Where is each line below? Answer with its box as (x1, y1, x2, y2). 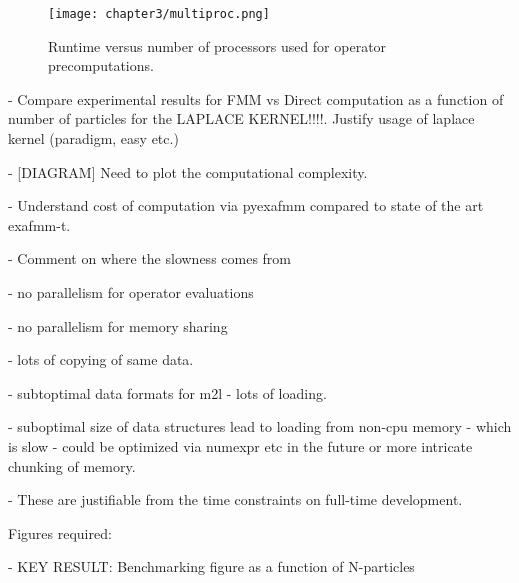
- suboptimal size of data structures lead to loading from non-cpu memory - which (8, 416, 512, 437)
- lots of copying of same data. (8, 349, 194, 370)
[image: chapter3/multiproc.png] (48, 7, 270, 21)
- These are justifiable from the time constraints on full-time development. (8, 489, 463, 510)
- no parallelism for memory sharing (8, 315, 228, 336)
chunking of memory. (8, 455, 136, 476)
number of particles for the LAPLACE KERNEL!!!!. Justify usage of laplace (8, 108, 475, 129)
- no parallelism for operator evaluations (8, 282, 254, 302)
